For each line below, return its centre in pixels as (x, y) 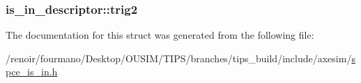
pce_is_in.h (32, 72)
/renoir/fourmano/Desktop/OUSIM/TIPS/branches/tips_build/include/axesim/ (179, 58)
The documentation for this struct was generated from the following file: (160, 35)
